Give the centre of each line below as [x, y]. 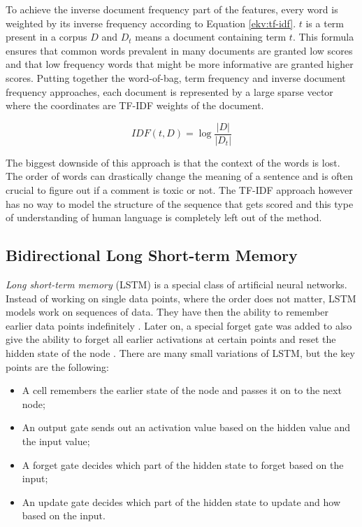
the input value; [56, 441]
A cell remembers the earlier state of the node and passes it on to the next [182, 390]
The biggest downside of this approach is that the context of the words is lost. [173, 162]
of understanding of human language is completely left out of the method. [164, 217]
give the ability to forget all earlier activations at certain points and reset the [171, 339]
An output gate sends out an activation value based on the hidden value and [186, 427]
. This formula [323, 37]
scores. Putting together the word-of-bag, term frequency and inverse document [176, 77]
